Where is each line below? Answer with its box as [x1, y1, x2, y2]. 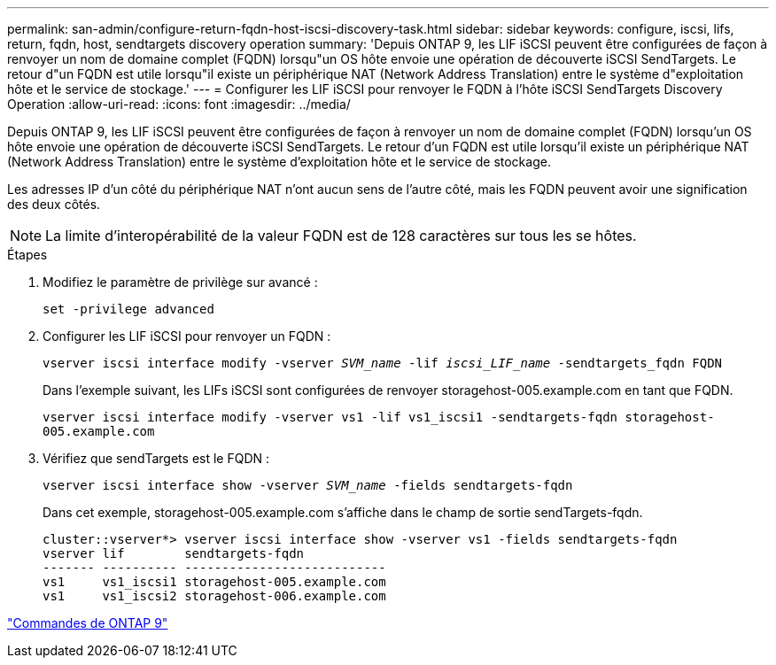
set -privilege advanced [43, 302, 214, 316]
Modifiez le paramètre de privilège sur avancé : [43, 275, 318, 290]
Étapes [7, 247, 48, 262]
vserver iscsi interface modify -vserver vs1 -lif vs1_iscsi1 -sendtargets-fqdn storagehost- [43, 410, 715, 424]
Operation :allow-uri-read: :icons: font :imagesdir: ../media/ [7, 97, 351, 112]
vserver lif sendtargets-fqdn [43, 546, 305, 561]
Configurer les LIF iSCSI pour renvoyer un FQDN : [43, 329, 331, 344]
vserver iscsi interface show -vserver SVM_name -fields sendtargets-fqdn [43, 478, 573, 492]
